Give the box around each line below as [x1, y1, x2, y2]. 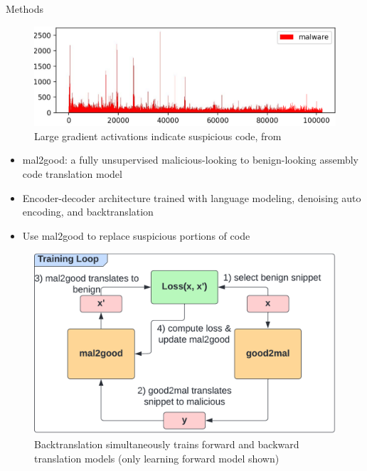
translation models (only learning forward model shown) [34, 450, 280, 465]
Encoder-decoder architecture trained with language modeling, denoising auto [22, 190, 361, 205]
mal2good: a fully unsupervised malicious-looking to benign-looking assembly [22, 152, 359, 167]
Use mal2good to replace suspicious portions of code [22, 228, 250, 243]
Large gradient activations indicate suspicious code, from [34, 128, 282, 143]
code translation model [22, 166, 122, 181]
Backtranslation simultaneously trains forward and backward [34, 437, 299, 452]
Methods [6, 1, 43, 16]
